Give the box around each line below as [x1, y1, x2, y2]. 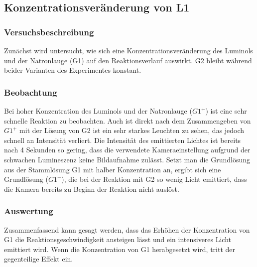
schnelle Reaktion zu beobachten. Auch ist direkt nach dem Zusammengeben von [4, 115, 251, 126]
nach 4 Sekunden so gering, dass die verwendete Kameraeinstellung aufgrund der [4, 144, 251, 155]
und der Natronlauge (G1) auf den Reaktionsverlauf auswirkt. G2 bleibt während [4, 55, 252, 65]
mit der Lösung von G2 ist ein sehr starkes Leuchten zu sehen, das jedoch [19, 125, 245, 135]
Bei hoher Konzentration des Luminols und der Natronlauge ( [4, 106, 192, 116]
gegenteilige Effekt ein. [4, 254, 73, 264]
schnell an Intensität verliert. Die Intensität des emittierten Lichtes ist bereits [4, 134, 241, 145]
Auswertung [4, 205, 53, 217]
